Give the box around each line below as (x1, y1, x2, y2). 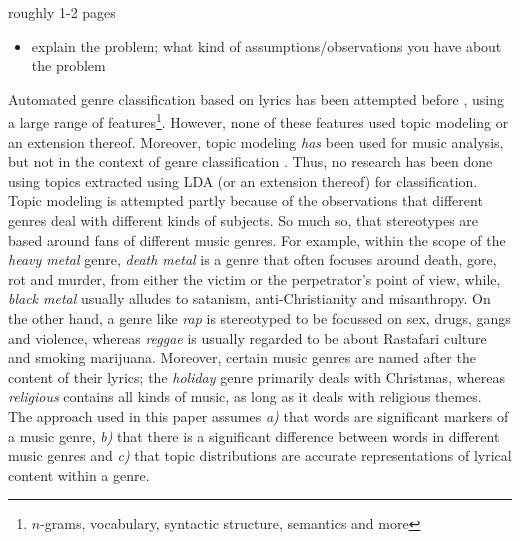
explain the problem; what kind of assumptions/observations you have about (31, 35, 502, 56)
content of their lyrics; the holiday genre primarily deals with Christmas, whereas (8, 366, 506, 387)
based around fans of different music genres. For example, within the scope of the (8, 229, 506, 250)
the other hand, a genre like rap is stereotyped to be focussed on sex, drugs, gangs (8, 307, 511, 328)
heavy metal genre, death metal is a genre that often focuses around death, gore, (8, 249, 497, 270)
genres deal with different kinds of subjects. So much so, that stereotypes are (8, 210, 479, 230)
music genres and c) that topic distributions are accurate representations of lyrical (8, 445, 512, 466)
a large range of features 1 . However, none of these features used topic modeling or (8, 109, 509, 133)
